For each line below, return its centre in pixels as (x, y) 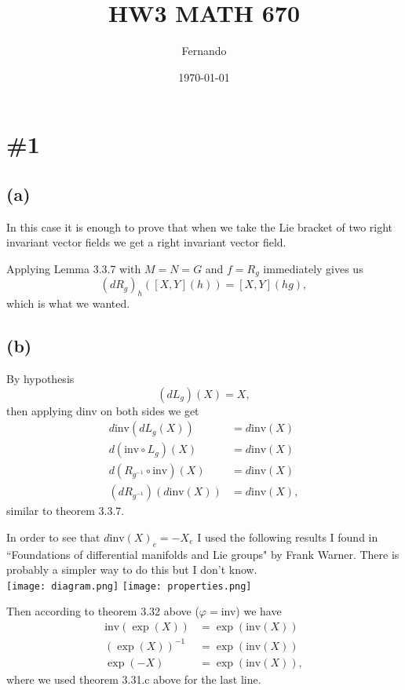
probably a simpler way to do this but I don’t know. (132, 570)
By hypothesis (40, 378)
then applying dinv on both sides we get (103, 410)
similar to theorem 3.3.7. (66, 511)
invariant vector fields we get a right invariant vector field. (146, 242)
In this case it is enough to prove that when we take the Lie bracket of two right (200, 226)
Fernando (204, 51)
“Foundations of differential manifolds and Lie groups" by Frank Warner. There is (203, 554)
